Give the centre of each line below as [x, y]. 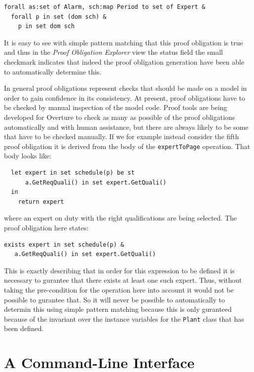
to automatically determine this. [53, 71]
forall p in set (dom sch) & [59, 17]
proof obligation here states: [46, 227]
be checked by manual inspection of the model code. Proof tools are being [116, 107]
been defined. [24, 328]
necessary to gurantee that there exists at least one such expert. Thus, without [123, 280]
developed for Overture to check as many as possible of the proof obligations [120, 117]
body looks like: [28, 156]
